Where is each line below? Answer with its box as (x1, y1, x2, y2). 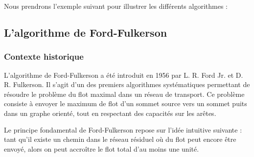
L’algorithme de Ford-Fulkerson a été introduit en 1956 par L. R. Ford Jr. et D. (4, 69, 243, 80)
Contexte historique (4, 50, 84, 63)
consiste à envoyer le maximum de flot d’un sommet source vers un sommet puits (4, 98, 247, 109)
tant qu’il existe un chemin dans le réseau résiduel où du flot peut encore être (4, 134, 236, 144)
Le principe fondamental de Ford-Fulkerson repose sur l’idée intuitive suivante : (4, 124, 242, 135)
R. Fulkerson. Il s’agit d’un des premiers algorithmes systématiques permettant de (4, 79, 250, 90)
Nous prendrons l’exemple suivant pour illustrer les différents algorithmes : (4, 1, 228, 11)
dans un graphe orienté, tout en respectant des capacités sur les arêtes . (4, 108, 216, 118)
